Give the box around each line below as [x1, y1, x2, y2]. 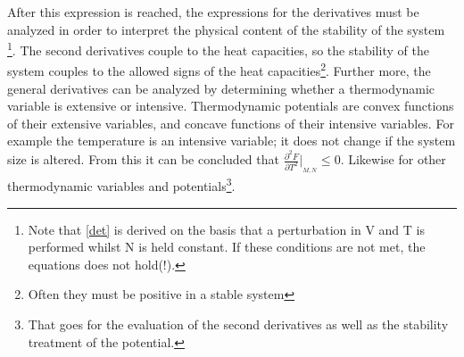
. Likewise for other [340, 150, 446, 169]
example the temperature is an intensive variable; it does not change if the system [7, 131, 456, 150]
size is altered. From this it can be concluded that [7, 150, 279, 169]
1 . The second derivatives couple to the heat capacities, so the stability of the [7, 38, 429, 59]
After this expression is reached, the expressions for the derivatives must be [7, 3, 419, 21]
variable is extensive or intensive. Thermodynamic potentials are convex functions [7, 96, 454, 115]
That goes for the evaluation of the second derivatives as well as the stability [28, 314, 449, 333]
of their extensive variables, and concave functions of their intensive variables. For [7, 113, 454, 132]
